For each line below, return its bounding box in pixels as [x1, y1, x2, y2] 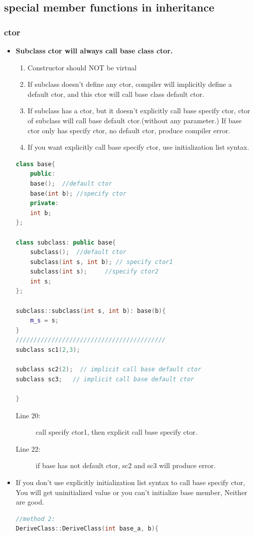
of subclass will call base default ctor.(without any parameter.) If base [27, 115, 242, 125]
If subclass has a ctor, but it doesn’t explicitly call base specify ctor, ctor [27, 105, 251, 116]
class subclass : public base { [15, 239, 116, 246]
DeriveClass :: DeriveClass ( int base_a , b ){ [15, 525, 159, 533]
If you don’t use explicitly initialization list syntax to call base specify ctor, [15, 477, 245, 487]
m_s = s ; [30, 317, 59, 324]
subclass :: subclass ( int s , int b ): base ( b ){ [15, 307, 166, 314]
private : [30, 200, 59, 207]
